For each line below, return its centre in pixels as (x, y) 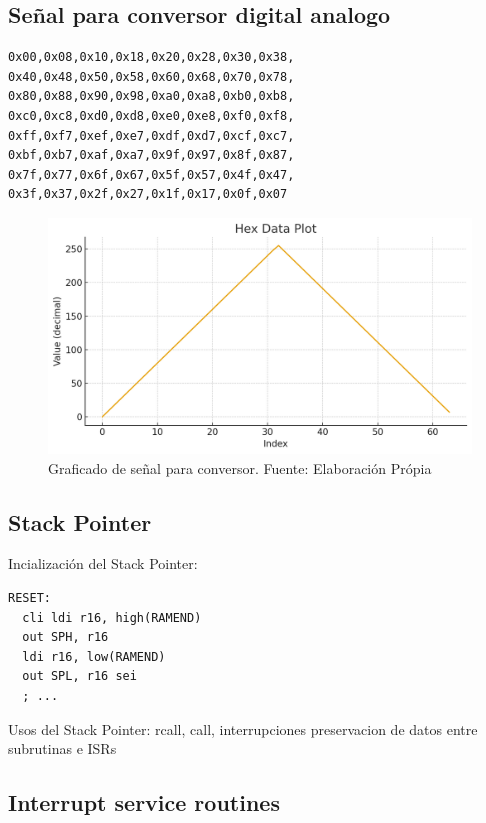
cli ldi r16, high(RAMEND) (112, 617)
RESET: (29, 597)
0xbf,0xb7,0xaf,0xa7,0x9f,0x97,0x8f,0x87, (151, 155)
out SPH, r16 (65, 637)
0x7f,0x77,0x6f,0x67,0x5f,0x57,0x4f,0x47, (151, 174)
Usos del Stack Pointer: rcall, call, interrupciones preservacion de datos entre (243, 728)
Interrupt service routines (144, 802)
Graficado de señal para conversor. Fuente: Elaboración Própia (240, 467)
